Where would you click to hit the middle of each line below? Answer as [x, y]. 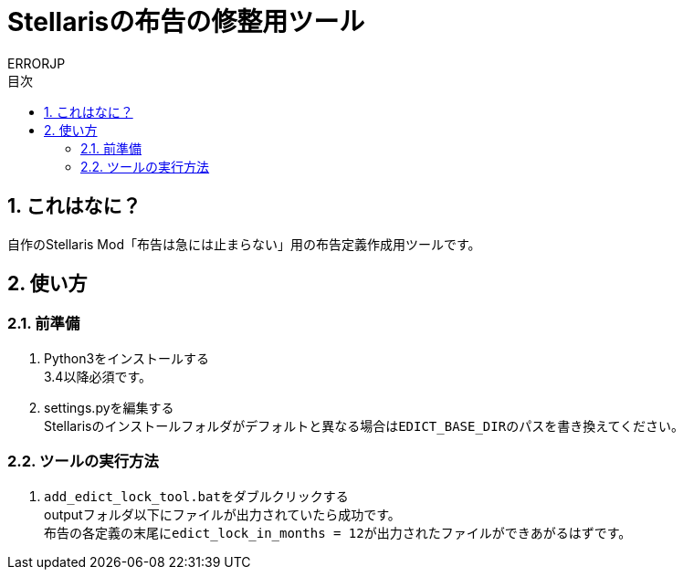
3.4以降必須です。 [98, 376]
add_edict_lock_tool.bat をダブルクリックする [196, 496]
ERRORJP [37, 63]
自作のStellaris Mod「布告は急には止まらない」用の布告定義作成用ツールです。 [244, 244]
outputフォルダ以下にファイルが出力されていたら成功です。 [222, 514]
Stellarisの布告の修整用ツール [186, 22]
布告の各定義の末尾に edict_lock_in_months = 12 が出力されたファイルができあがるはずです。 [338, 532]
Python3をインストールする [126, 358]
